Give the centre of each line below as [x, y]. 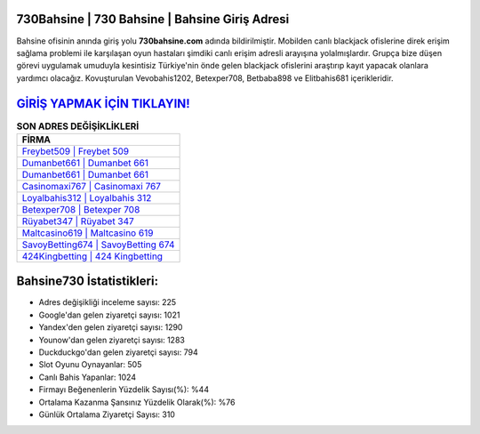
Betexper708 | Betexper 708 [81, 209]
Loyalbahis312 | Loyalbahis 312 [87, 197]
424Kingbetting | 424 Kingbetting [92, 256]
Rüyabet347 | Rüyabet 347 [78, 221]
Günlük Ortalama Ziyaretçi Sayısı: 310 [107, 414]
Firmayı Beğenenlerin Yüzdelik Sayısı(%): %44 [124, 390]
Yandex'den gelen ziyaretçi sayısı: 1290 [111, 327]
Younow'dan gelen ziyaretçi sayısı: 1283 [112, 340]
